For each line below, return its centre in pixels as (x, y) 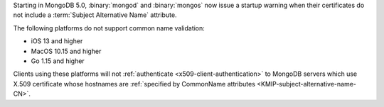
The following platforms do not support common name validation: (109, 28)
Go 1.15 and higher (58, 61)
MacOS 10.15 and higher (66, 51)
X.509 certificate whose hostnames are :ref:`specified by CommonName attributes (134, 84)
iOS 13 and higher (57, 41)
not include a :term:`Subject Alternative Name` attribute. (95, 15)
